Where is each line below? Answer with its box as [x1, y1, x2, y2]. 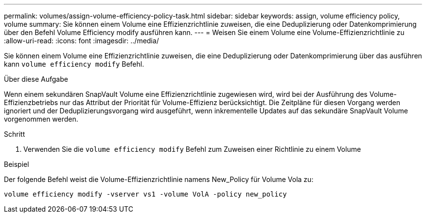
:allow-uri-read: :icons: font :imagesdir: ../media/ [4, 36, 159, 45]
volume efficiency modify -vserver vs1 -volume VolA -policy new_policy [4, 190, 287, 198]
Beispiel [4, 160, 29, 168]
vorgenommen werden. [4, 115, 78, 123]
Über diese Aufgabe [4, 75, 68, 83]
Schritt [4, 130, 25, 138]
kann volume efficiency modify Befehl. [4, 60, 144, 68]
